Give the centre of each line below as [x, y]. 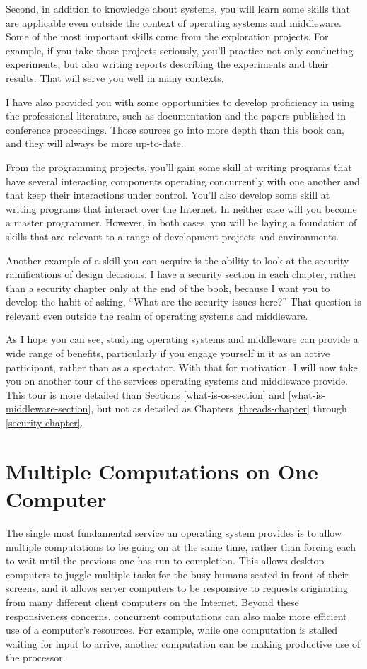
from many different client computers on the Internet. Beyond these [152, 601]
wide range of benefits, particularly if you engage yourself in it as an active [168, 353]
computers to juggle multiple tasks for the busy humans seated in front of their [177, 574]
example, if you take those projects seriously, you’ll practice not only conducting [180, 50]
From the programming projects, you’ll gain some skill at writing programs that [179, 167]
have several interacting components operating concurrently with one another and [183, 181]
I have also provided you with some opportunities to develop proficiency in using [180, 101]
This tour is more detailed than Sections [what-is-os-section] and [145, 394]
